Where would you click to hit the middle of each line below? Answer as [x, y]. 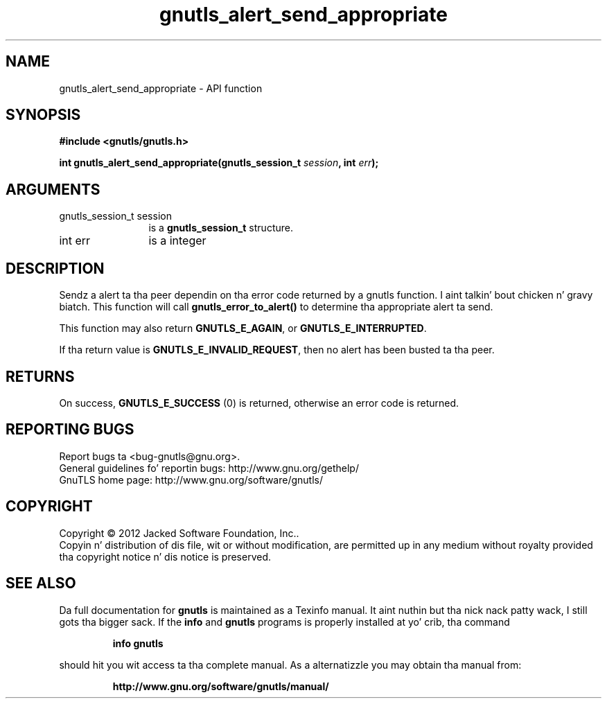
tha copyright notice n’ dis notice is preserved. [165, 556]
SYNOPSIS [43, 115]
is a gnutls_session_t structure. [221, 228]
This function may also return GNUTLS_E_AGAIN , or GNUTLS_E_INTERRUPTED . [243, 328]
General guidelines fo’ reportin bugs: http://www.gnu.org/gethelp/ [209, 468]
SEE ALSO [41, 583]
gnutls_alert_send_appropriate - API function [161, 88]
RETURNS [40, 376]
